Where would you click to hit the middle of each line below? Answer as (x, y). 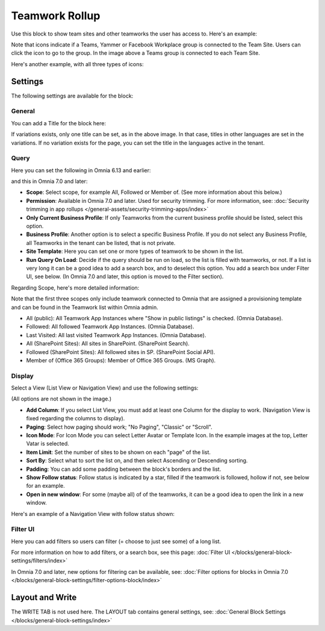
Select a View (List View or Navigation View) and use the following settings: (105, 388)
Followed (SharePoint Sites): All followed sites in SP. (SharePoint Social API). (121, 352)
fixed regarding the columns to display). (76, 418)
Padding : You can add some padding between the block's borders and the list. (124, 469)
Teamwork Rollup (56, 16)
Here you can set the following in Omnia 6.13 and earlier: (81, 170)
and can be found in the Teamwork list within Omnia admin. (85, 307)
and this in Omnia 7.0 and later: (49, 181)
